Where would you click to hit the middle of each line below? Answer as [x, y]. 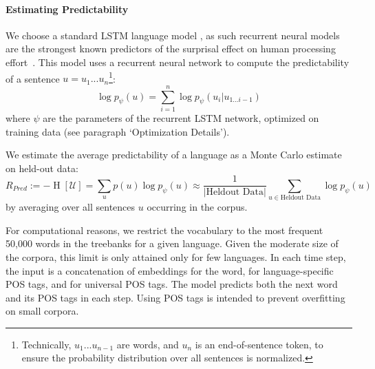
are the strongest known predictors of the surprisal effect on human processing [171, 49]
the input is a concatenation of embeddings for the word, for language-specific [170, 270]
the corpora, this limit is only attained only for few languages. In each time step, [176, 256]
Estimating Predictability [67, 9]
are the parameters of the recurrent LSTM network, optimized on [181, 117]
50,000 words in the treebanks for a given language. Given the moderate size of [172, 243]
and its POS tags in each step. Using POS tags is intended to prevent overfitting [175, 297]
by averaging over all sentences [71, 207]
